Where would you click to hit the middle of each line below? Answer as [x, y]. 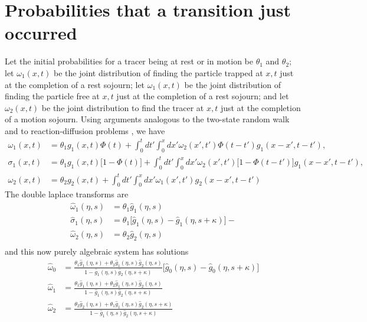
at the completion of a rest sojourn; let [75, 84]
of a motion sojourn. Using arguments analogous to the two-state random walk [147, 119]
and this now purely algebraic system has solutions [97, 251]
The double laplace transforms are [67, 194]
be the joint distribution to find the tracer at [123, 107]
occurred [41, 33]
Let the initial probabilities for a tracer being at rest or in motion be [129, 61]
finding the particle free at [52, 96]
